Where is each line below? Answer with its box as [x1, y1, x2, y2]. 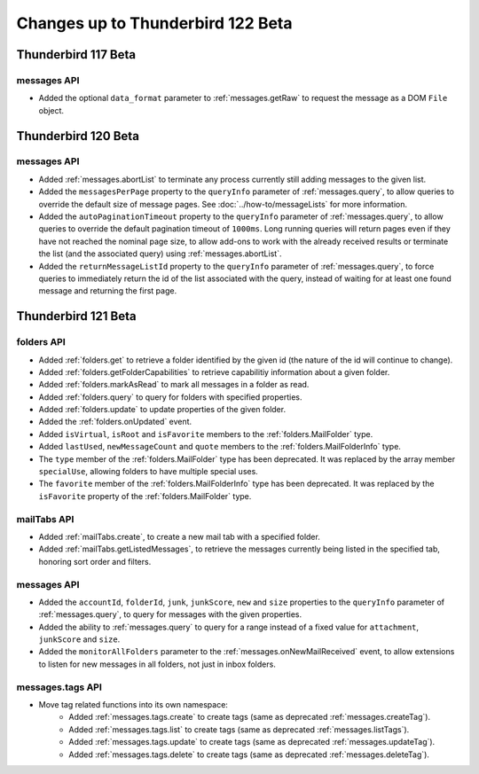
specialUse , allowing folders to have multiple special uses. [38, 466, 259, 477]
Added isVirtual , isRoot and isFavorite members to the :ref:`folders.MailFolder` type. [38, 428, 373, 439]
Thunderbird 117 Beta [16, 47, 137, 62]
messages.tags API [16, 681, 102, 693]
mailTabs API [16, 512, 75, 525]
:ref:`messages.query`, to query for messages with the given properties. [38, 609, 302, 620]
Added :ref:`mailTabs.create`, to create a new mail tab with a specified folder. [38, 531, 321, 542]
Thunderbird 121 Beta [16, 309, 137, 324]
